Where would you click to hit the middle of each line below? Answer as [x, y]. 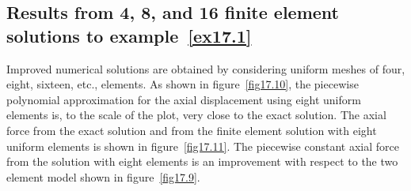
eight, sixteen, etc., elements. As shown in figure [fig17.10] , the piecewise [183, 84]
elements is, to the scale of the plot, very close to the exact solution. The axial [196, 115]
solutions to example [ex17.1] [129, 35]
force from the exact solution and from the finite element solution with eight [192, 130]
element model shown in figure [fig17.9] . [103, 176]
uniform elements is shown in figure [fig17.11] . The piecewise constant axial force [203, 146]
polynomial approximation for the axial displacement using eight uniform [184, 99]
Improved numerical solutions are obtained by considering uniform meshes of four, [206, 68]
